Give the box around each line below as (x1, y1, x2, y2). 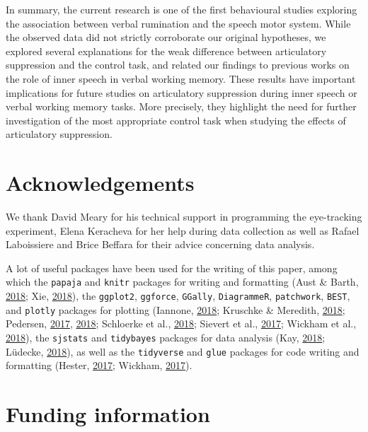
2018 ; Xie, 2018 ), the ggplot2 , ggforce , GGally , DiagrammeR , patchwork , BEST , (6, 288, 350, 303)
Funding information (6, 399, 210, 428)
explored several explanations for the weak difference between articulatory (6, 43, 327, 58)
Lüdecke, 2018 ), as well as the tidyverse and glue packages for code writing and (6, 344, 360, 358)
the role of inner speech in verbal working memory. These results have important (6, 71, 356, 86)
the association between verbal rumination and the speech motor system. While (6, 16, 351, 30)
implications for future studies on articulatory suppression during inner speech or (6, 85, 357, 100)
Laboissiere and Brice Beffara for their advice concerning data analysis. (6, 237, 315, 252)
